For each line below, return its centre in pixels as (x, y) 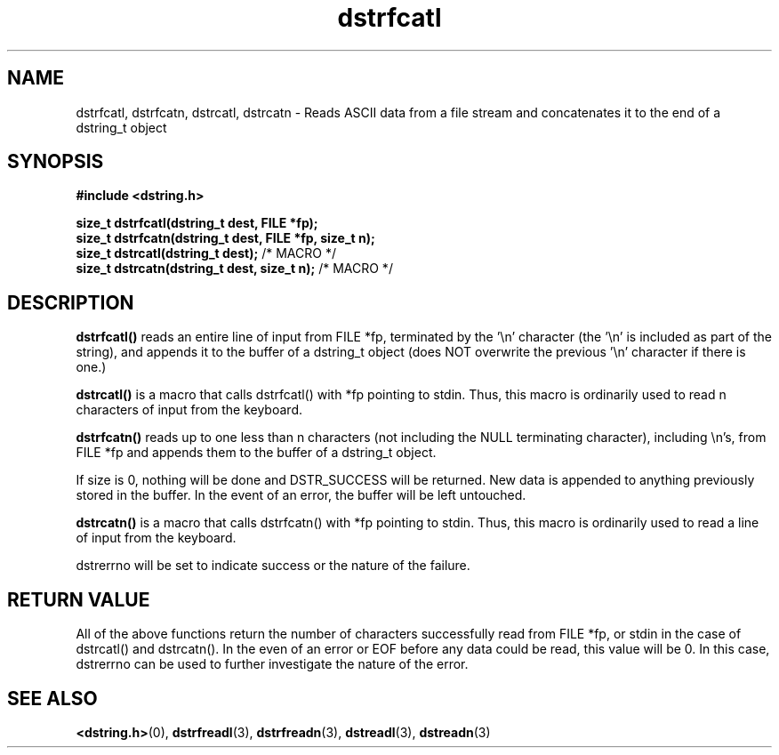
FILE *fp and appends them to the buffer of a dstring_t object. (256, 453)
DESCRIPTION (71, 302)
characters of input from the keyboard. (189, 410)
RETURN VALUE (79, 599)
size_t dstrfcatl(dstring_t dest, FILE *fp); (197, 223)
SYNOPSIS (56, 162)
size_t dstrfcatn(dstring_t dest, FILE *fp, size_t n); (225, 238)
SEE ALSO (52, 698)
